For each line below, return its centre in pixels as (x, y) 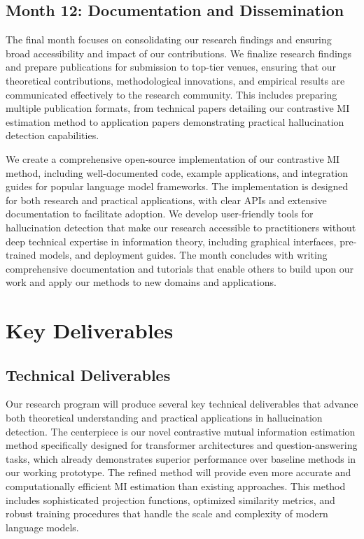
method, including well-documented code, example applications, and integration (177, 172)
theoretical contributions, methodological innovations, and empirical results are (175, 80)
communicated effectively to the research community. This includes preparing (171, 94)
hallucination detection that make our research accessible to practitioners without (181, 227)
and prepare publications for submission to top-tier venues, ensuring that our (171, 67)
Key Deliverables (90, 330)
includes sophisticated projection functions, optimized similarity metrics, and (170, 500)
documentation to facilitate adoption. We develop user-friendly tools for (160, 214)
